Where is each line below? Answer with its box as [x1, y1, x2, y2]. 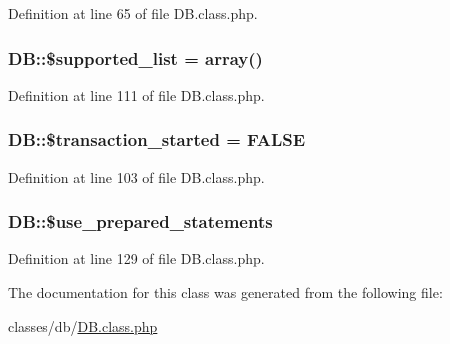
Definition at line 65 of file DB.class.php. [8, 3, 258, 23]
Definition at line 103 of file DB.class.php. [8, 166, 265, 187]
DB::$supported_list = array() [8, 45, 263, 70]
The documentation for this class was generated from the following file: [8, 282, 443, 303]
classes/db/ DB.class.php [8, 315, 158, 336]
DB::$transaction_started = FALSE [8, 127, 306, 152]
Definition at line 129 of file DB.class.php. [8, 248, 265, 269]
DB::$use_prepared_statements [8, 209, 273, 234]
